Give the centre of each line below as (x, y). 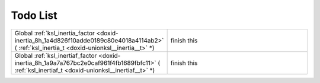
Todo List (34, 15)
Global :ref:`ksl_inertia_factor (55, 33)
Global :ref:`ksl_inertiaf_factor (56, 55)
